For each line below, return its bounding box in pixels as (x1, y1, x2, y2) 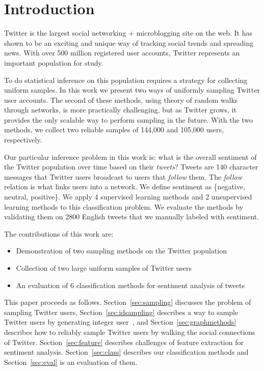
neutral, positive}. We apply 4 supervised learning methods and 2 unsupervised (4, 191, 252, 202)
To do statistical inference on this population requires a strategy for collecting (4, 74, 248, 85)
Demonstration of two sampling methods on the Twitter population (16, 245, 227, 256)
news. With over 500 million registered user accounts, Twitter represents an (4, 47, 240, 58)
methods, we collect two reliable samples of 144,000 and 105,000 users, (4, 124, 224, 135)
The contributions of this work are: (4, 228, 114, 239)
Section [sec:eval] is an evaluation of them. (4, 356, 138, 367)
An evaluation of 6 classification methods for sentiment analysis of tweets (16, 279, 245, 290)
